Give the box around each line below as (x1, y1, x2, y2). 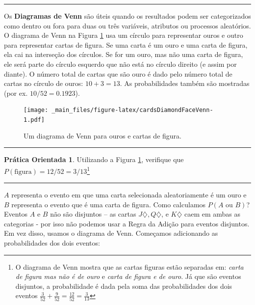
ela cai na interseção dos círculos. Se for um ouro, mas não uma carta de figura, (4, 49, 243, 59)
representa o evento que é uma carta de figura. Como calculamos (11, 199, 206, 209)
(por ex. (4, 87, 28, 98)
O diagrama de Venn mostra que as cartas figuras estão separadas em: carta (15, 261, 244, 272)
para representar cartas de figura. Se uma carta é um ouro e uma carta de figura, (4, 39, 248, 50)
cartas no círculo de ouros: (4, 78, 83, 88)
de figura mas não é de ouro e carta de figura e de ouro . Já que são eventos (15, 271, 241, 281)
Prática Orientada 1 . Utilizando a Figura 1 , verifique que (4, 154, 184, 165)
